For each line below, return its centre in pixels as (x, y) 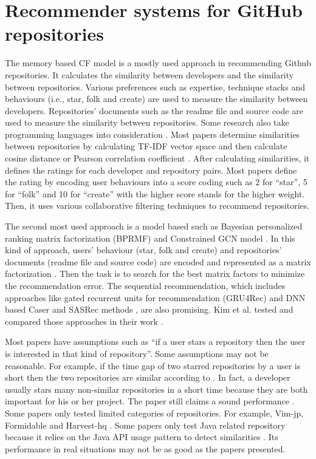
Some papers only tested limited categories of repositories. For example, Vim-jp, (154, 413)
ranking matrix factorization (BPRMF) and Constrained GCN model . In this (150, 238)
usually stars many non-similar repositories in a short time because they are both (156, 389)
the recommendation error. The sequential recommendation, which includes (145, 285)
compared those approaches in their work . (84, 321)
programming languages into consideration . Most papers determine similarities (152, 134)
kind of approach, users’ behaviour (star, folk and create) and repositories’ (143, 250)
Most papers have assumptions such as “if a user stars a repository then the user (155, 342)
